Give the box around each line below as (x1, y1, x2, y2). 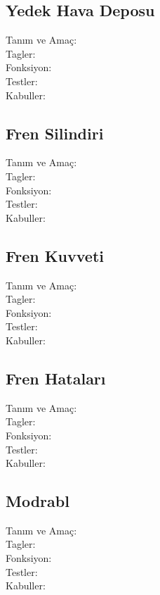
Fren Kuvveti (6, 244, 104, 266)
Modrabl (6, 490, 69, 512)
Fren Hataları (6, 367, 106, 389)
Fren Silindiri (6, 122, 104, 144)
